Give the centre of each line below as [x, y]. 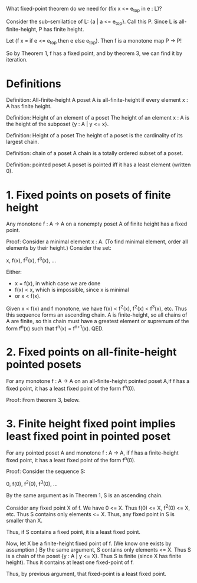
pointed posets [44, 365]
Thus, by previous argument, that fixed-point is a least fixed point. [86, 574]
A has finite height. [29, 107]
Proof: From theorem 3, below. [43, 400]
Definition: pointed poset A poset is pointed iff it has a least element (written [98, 165]
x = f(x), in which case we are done [58, 283]
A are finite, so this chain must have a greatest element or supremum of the [98, 321]
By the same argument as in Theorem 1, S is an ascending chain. [85, 495]
